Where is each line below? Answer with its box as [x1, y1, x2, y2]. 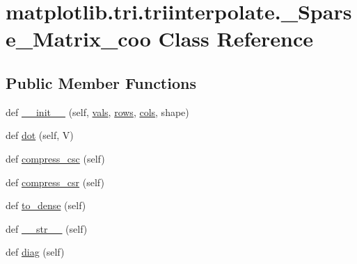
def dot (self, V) [6, 128, 74, 142]
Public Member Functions [6, 72, 196, 93]
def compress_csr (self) [6, 174, 104, 189]
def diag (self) [6, 245, 65, 259]
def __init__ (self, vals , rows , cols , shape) [6, 104, 189, 119]
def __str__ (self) [6, 221, 88, 236]
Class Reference [158, 24, 313, 53]
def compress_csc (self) [6, 151, 105, 165]
